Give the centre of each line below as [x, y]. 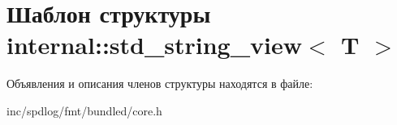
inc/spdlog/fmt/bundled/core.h [84, 110]
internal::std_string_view [154, 45]
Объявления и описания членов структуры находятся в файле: [160, 83]
